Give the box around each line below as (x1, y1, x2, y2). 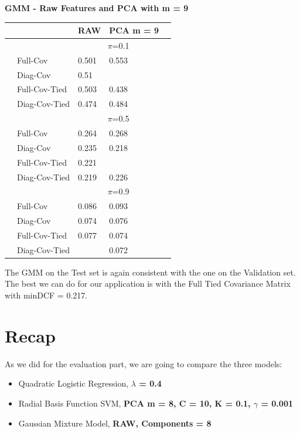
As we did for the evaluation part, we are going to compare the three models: (5, 357, 282, 370)
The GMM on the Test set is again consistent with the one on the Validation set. (5, 266, 296, 278)
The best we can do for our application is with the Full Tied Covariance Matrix (5, 277, 291, 290)
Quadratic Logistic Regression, (18, 377, 129, 390)
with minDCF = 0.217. (5, 289, 88, 301)
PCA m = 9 (109, 24, 159, 36)
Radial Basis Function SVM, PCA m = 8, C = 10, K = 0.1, (18, 397, 251, 409)
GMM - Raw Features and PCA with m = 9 (5, 2, 189, 14)
